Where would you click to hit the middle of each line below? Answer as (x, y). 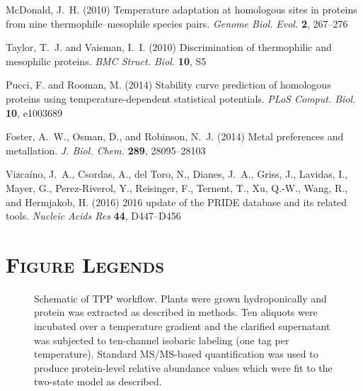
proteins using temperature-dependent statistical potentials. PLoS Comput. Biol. (181, 98)
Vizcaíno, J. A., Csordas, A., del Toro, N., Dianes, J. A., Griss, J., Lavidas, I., (177, 174)
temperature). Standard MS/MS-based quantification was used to (176, 354)
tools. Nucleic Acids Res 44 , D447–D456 (93, 216)
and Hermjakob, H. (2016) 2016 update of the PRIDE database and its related (177, 202)
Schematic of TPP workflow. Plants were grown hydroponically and (180, 298)
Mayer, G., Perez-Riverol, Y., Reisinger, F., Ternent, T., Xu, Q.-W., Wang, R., (177, 187)
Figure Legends (85, 264)
